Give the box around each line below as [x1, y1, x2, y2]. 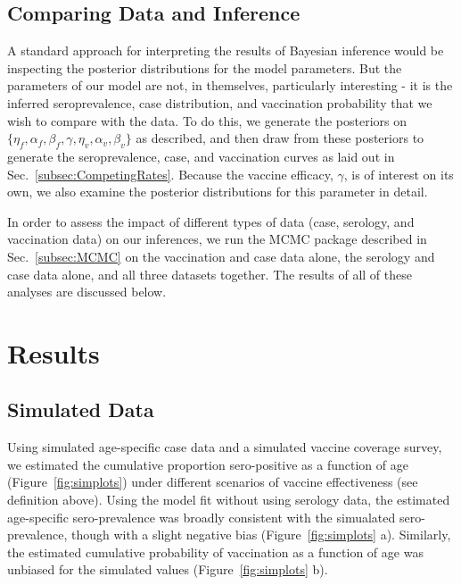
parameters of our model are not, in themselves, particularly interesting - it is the [7, 76, 453, 95]
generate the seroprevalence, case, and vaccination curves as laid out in [7, 146, 395, 165]
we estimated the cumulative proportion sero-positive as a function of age [7, 455, 408, 473]
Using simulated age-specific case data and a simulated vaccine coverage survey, [7, 438, 442, 456]
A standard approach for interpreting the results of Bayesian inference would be [7, 41, 444, 60]
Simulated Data [7, 396, 154, 423]
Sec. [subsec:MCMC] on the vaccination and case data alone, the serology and [7, 247, 435, 265]
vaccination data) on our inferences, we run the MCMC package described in [7, 230, 427, 248]
